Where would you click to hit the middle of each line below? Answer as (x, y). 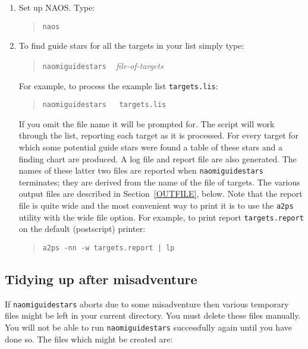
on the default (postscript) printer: (82, 229)
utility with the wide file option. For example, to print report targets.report (161, 217)
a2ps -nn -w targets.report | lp (109, 248)
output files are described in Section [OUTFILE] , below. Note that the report (161, 194)
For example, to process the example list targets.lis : (118, 85)
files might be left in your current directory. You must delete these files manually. (153, 315)
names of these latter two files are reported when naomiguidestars (141, 170)
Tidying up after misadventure (101, 279)
